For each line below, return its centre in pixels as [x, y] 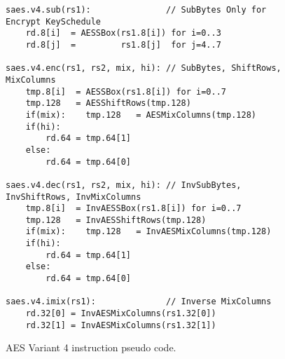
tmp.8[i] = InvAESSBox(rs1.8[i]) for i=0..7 [133, 209]
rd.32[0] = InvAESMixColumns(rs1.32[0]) [121, 314]
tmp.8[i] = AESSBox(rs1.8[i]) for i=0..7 [126, 92]
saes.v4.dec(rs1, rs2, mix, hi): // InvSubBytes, [124, 185]
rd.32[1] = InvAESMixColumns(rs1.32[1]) [121, 325]
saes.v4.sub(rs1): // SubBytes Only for [136, 10]
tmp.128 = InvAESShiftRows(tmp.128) [116, 220]
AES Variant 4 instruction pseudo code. [91, 347]
